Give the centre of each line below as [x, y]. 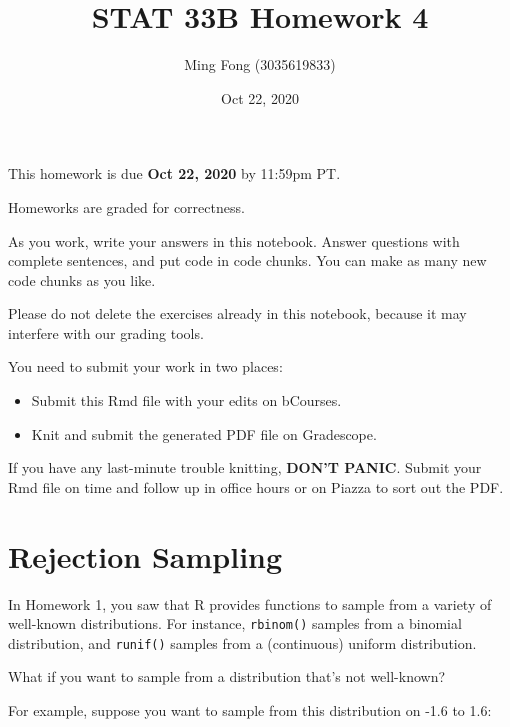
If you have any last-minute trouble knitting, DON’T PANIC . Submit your [245, 467]
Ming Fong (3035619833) [260, 64]
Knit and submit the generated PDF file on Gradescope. [204, 433]
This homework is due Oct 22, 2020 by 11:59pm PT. [174, 173]
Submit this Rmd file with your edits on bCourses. [186, 400]
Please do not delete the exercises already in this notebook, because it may [237, 313]
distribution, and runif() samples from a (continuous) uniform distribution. [242, 642]
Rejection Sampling [145, 555]
